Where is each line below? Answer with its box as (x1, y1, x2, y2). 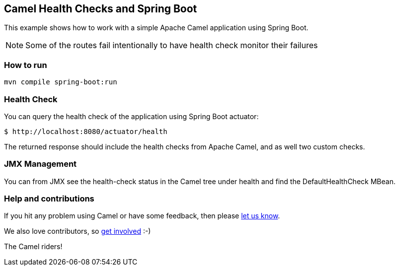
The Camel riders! (4, 242, 63, 251)
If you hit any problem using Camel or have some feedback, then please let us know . (4, 211, 280, 220)
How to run (4, 60, 47, 70)
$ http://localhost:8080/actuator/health (4, 127, 167, 135)
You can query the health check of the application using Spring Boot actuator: (4, 112, 259, 121)
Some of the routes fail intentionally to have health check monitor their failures (25, 40, 318, 51)
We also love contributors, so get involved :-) (4, 227, 151, 236)
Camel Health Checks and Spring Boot (4, 2, 197, 15)
